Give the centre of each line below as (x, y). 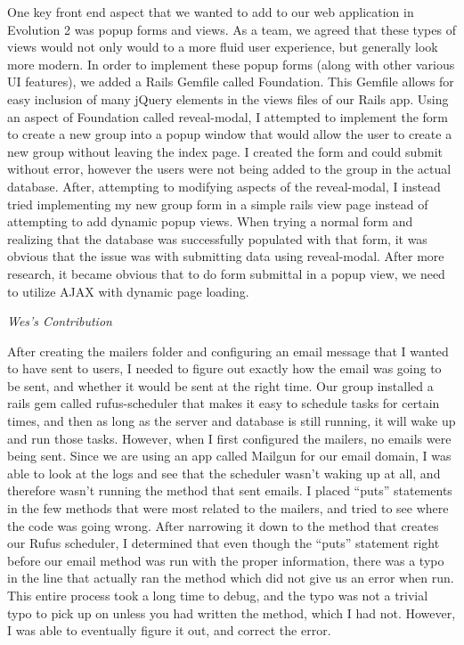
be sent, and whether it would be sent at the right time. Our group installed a (220, 385)
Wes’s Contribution (60, 321)
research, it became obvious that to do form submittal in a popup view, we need (226, 273)
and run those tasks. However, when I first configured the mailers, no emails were (229, 438)
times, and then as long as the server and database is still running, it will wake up (232, 421)
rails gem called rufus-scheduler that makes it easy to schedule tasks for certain (224, 403)
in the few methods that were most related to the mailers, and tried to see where (228, 508)
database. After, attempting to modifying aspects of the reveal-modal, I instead (224, 186)
